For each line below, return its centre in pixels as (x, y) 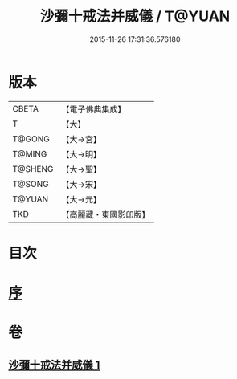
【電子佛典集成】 (94, 109)
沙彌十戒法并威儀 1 (54, 365)
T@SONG (31, 184)
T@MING (30, 153)
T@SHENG (33, 169)
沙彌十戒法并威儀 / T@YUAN (135, 16)
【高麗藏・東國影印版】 (106, 214)
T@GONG (31, 139)
